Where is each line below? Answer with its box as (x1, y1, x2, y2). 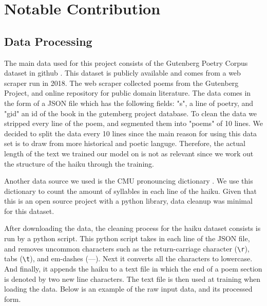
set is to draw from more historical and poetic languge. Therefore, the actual (4, 138, 245, 149)
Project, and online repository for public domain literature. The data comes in (4, 87, 251, 98)
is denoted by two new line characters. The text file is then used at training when (4, 273, 260, 284)
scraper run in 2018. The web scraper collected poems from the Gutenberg (4, 77, 239, 88)
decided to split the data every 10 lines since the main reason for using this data (4, 128, 257, 138)
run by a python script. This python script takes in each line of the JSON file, (4, 233, 250, 244)
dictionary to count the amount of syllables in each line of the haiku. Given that (4, 185, 257, 196)
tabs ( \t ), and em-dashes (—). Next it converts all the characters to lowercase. (4, 253, 253, 264)
